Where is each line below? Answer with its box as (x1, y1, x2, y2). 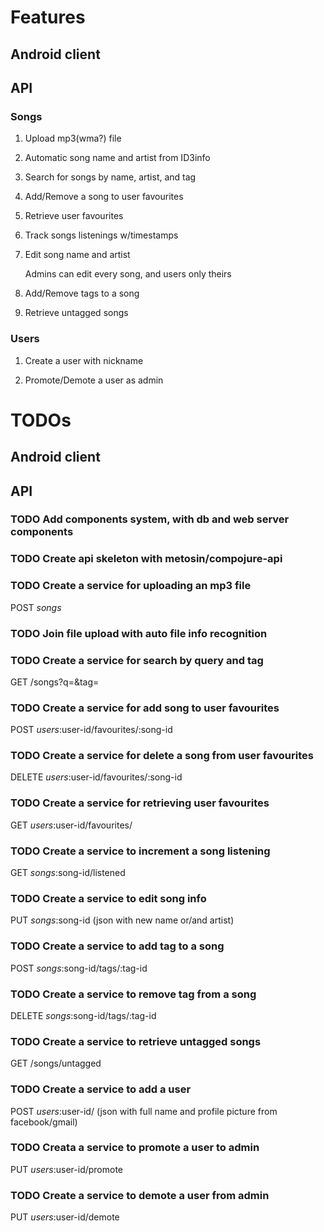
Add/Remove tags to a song (24, 287, 140, 300)
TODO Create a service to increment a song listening (10, 844, 271, 858)
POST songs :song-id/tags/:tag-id (10, 962, 148, 974)
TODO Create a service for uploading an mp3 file (10, 579, 252, 593)
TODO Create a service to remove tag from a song (10, 987, 257, 1001)
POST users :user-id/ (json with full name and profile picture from (10, 1105, 278, 1117)
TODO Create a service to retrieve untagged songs (10, 1034, 262, 1048)
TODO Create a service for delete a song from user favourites (10, 749, 314, 763)
